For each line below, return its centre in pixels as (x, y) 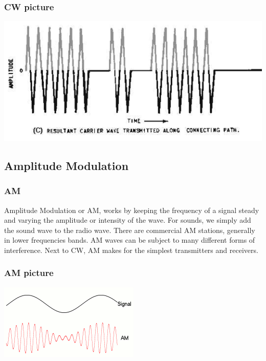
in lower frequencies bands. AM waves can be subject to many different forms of (130, 240)
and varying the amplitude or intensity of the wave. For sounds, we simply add (128, 220)
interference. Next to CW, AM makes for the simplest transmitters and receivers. (131, 250)
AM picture (29, 273)
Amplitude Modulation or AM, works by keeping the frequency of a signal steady (132, 210)
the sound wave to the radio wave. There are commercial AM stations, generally (130, 230)
